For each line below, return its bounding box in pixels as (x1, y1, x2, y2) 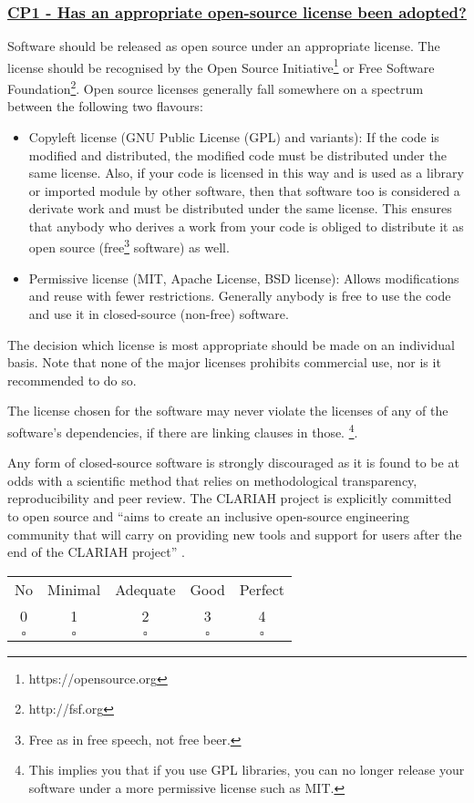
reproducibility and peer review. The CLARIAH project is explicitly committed (7, 489, 452, 508)
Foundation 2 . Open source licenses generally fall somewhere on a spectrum (7, 77, 424, 98)
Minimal (47, 578, 101, 600)
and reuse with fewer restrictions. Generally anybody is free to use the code (28, 286, 451, 305)
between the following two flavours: (7, 97, 203, 116)
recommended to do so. (7, 370, 137, 389)
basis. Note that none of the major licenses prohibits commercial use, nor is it (7, 353, 441, 372)
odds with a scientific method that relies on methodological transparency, (7, 470, 417, 489)
